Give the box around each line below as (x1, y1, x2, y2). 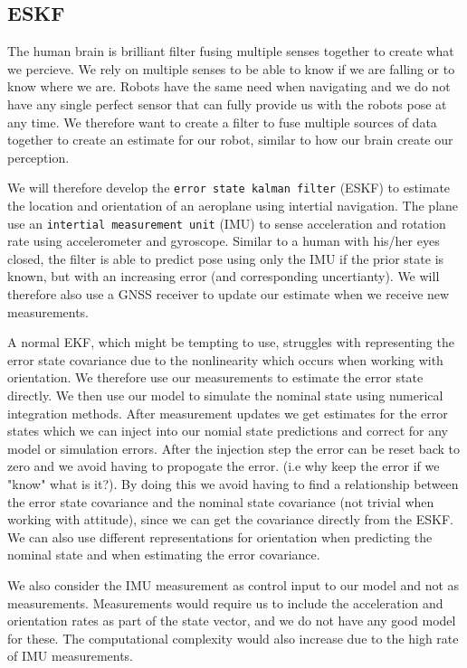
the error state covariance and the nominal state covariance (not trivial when (7, 492, 434, 511)
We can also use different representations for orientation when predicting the (7, 527, 433, 546)
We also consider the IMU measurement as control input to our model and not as (7, 575, 460, 594)
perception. (7, 147, 70, 166)
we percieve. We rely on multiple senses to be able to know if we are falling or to (7, 59, 455, 78)
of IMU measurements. (7, 646, 134, 665)
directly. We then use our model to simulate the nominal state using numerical (7, 386, 443, 405)
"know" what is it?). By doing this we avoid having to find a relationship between (7, 474, 459, 493)
